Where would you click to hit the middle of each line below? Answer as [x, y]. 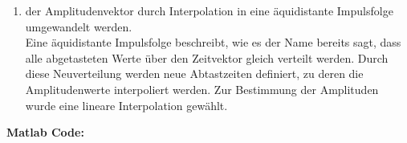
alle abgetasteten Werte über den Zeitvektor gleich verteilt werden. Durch [207, 57]
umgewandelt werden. [79, 26]
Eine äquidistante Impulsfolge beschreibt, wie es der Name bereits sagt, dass [213, 42]
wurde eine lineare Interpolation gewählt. [126, 105]
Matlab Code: [45, 132]
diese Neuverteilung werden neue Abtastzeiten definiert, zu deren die [194, 74]
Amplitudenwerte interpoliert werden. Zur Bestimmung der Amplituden [202, 89]
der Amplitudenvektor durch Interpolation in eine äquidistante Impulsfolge [209, 10]
